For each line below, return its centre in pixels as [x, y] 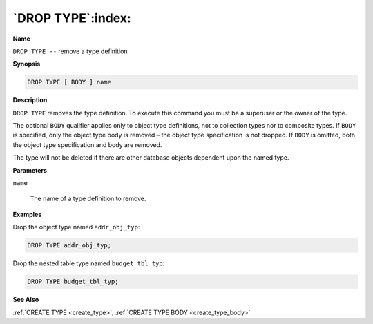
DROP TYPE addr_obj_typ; [69, 246]
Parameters [30, 170]
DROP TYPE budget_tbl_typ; [73, 282]
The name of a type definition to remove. [88, 199]
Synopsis [27, 64]
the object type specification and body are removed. [87, 144]
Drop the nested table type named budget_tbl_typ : [89, 263]
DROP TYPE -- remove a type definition [70, 51]
